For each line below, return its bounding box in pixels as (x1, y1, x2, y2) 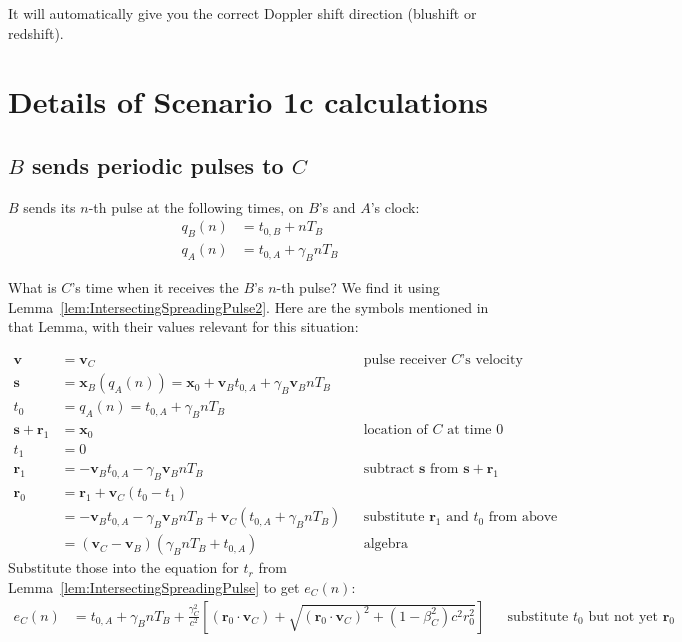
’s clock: (370, 196, 420, 217)
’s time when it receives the (71, 277, 239, 298)
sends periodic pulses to (31, 149, 284, 180)
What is (8, 277, 57, 298)
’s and (318, 196, 356, 217)
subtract (363, 462, 415, 477)
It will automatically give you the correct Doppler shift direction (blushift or (8, 3, 477, 23)
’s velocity (461, 352, 523, 367)
